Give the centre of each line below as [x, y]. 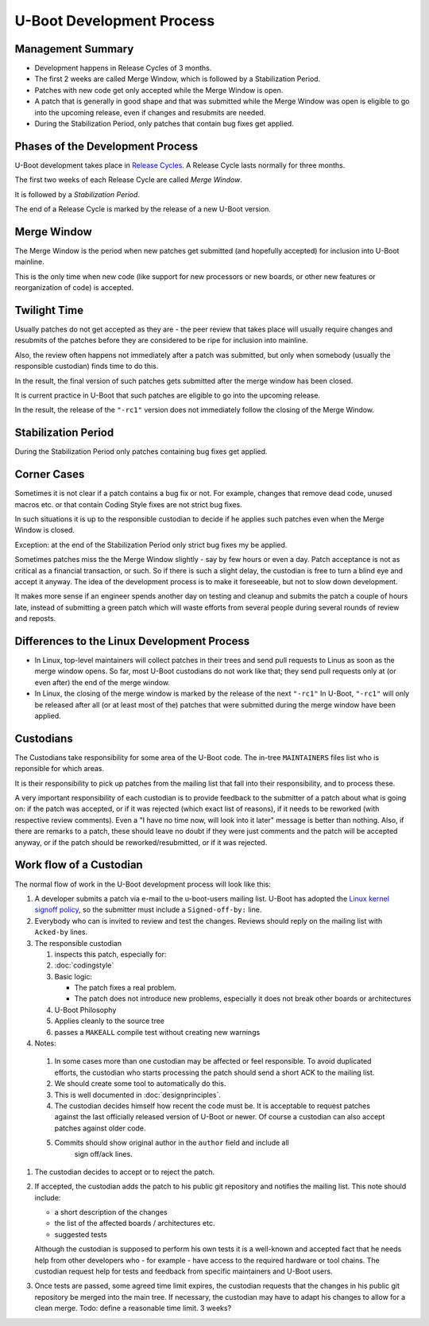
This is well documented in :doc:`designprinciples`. [138, 1095]
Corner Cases [50, 474]
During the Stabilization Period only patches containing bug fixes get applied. [141, 452]
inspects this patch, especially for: [110, 954]
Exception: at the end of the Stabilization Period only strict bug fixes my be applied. [151, 545]
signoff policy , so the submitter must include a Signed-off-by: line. [148, 909]
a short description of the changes [111, 1212]
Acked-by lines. [61, 932]
